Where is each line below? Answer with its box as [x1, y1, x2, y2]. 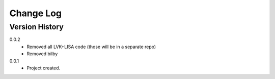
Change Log [9, 8, 62, 19]
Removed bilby [26, 51, 58, 57]
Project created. [26, 65, 61, 71]
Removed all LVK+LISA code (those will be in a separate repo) [26, 44, 156, 50]
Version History [9, 22, 64, 31]
